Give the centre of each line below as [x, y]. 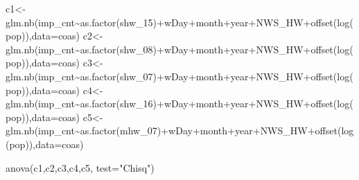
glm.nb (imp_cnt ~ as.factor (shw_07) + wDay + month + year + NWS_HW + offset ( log [178, 76]
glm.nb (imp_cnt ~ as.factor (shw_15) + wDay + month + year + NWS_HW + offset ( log [178, 22]
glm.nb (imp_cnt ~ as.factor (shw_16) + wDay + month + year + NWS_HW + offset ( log [178, 103]
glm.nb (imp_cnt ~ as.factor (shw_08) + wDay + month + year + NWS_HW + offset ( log [178, 49]
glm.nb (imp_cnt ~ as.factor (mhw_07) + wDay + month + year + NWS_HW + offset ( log [180, 130]
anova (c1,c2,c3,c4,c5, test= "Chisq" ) [80, 167]
